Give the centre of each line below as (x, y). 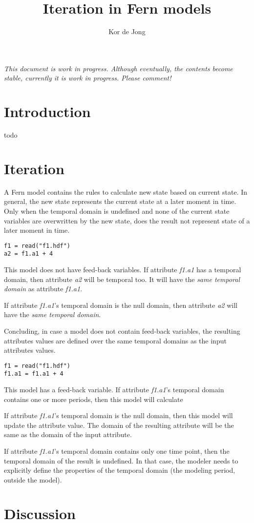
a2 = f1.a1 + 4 (29, 254)
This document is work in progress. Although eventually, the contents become (118, 68)
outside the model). (33, 479)
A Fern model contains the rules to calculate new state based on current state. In (126, 191)
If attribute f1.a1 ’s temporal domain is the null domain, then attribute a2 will (121, 305)
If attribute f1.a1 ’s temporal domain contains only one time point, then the (117, 451)
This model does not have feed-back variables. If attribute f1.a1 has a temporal (123, 270)
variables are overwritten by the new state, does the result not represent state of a (127, 220)
